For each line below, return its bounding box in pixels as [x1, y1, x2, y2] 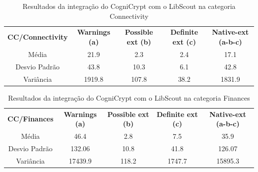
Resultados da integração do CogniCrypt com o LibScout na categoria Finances [8, 92, 250, 103]
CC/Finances [7, 114, 54, 124]
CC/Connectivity [7, 32, 68, 42]
